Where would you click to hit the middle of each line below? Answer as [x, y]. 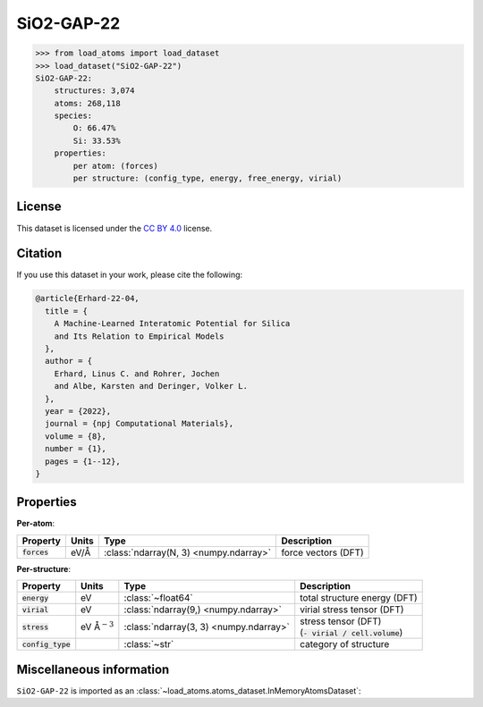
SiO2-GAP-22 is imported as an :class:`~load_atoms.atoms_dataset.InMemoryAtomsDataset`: [189, 690]
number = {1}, [76, 449]
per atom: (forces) [115, 166]
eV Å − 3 [97, 627]
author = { [69, 361]
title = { [67, 311]
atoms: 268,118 [87, 103]
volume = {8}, [76, 436]
